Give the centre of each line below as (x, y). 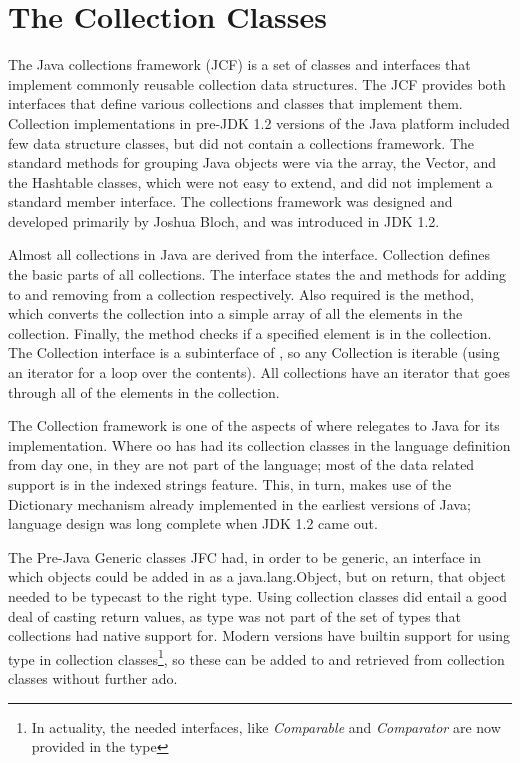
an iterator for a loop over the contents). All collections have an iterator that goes (259, 372)
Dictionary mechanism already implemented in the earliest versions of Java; (239, 503)
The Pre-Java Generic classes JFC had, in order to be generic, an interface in (245, 556)
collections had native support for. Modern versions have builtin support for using (259, 635)
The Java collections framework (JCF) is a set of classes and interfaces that (239, 64)
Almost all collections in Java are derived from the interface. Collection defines (249, 254)
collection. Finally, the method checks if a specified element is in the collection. (250, 332)
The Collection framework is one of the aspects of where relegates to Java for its (254, 425)
